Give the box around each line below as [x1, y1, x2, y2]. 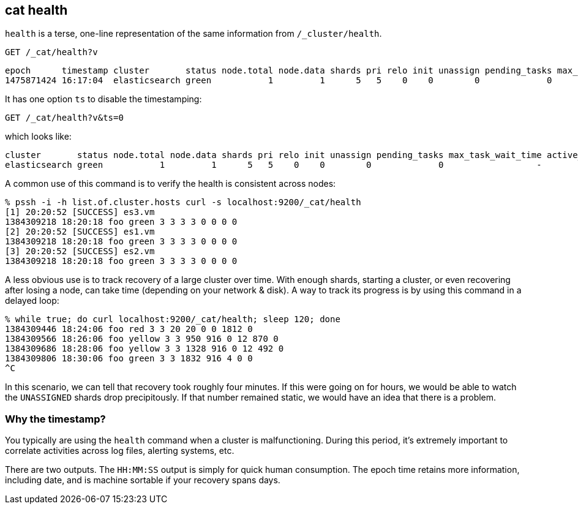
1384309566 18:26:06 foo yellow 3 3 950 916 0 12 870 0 [5, 334, 279, 344]
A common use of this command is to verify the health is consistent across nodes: [5, 178, 336, 189]
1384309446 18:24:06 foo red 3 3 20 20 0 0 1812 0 [5, 324, 253, 334]
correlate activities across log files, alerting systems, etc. [5, 445, 235, 456]
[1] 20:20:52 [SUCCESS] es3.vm [5, 207, 155, 217]
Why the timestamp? [5, 412, 106, 425]
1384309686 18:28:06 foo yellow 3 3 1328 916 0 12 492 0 [5, 344, 284, 354]
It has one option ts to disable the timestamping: [5, 94, 202, 105]
